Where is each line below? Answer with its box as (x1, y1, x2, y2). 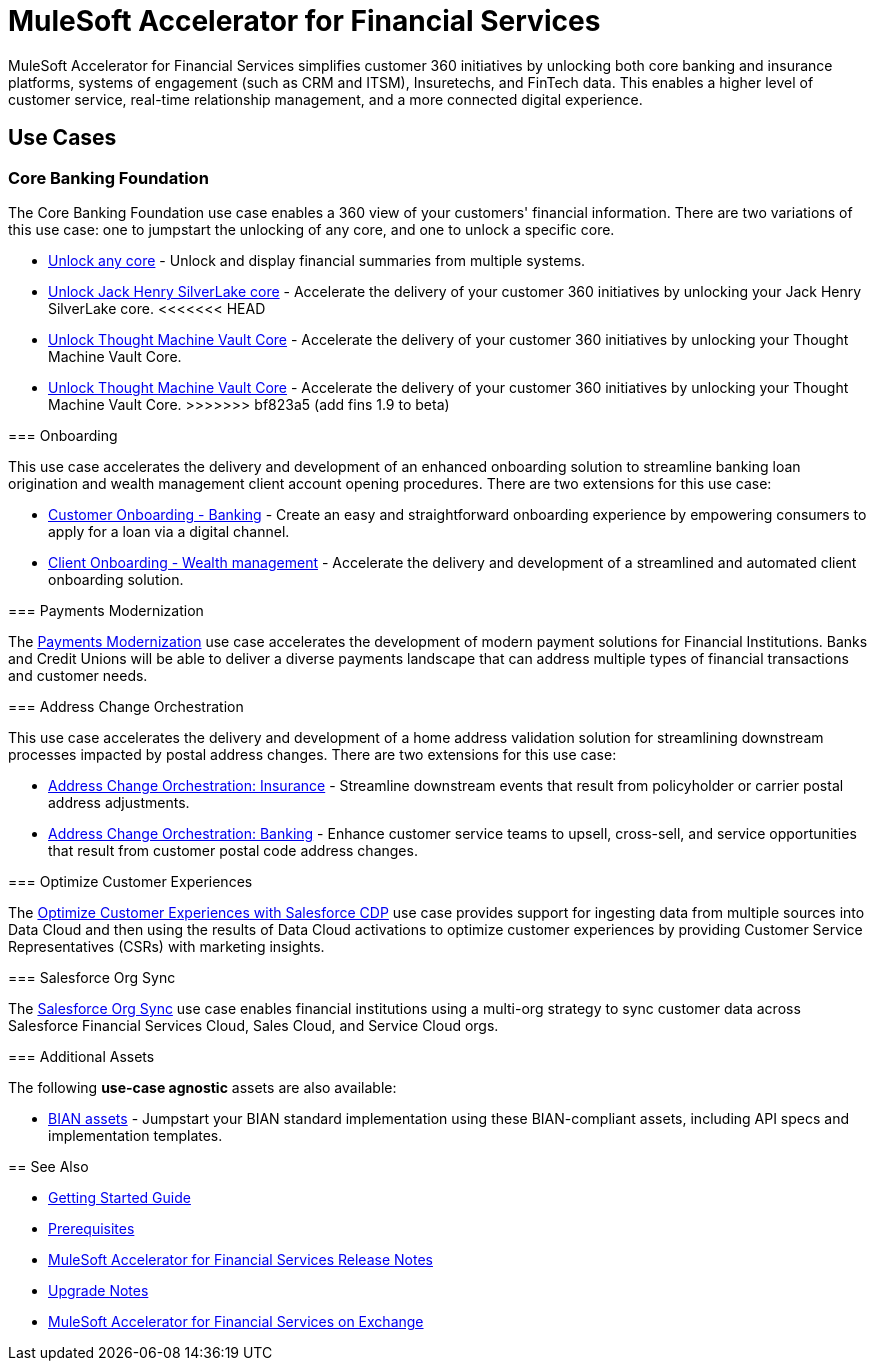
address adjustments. (48, 793, 190, 811)
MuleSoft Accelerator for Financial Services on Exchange (48, 1312, 424, 1330)
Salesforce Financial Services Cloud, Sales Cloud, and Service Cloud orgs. (8, 1016, 499, 1034)
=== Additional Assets (8, 1047, 155, 1065)
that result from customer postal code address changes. (48, 841, 418, 859)
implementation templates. (48, 1126, 223, 1144)
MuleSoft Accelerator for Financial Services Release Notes (48, 1250, 433, 1268)
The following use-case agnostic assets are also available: (8, 1078, 397, 1096)
